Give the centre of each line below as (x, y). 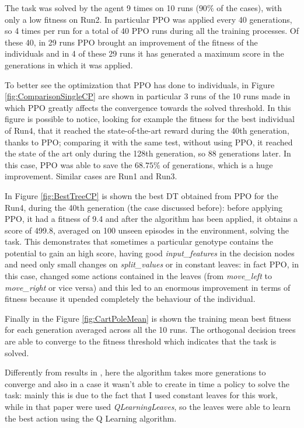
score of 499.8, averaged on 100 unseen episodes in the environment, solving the (147, 230)
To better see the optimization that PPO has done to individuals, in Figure (140, 84)
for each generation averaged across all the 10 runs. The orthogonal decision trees (150, 330)
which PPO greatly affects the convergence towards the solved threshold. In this (148, 107)
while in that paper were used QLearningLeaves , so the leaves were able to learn (148, 406)
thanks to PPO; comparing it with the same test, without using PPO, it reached (149, 142)
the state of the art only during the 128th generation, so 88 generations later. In (148, 153)
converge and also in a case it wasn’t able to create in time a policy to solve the (147, 383)
